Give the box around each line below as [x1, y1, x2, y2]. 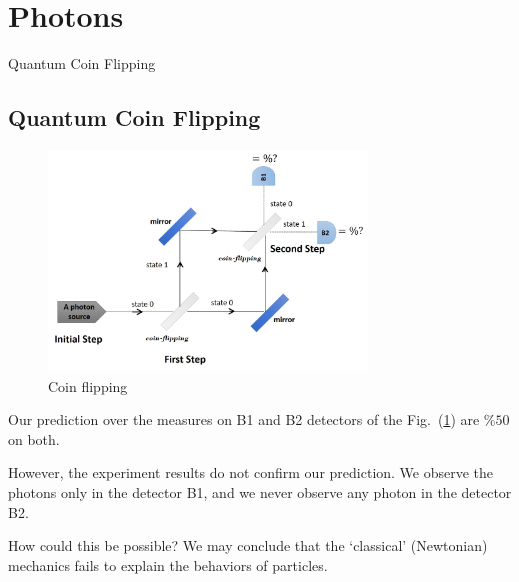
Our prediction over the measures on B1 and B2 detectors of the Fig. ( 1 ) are [8, 409, 480, 430]
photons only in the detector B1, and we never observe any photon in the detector [8, 482, 512, 503]
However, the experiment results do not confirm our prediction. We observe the [8, 462, 494, 483]
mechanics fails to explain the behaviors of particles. [8, 554, 328, 575]
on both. [8, 428, 60, 449]
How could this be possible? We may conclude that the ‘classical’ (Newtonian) [8, 535, 488, 556]
